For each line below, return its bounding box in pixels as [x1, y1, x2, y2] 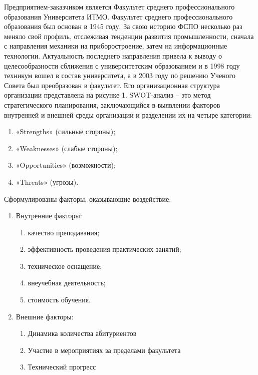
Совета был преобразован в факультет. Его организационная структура [4, 80, 220, 90]
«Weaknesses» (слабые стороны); [16, 143, 118, 153]
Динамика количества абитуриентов [28, 328, 137, 338]
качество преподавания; [28, 227, 100, 237]
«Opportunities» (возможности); [16, 160, 116, 170]
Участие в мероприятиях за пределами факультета [28, 344, 181, 355]
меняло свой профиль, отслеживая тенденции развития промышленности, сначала [4, 31, 254, 41]
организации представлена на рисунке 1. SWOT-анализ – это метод [4, 90, 211, 100]
